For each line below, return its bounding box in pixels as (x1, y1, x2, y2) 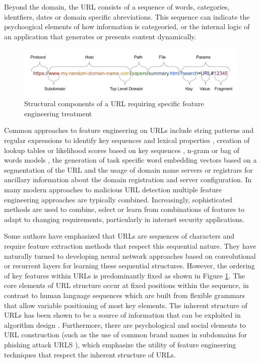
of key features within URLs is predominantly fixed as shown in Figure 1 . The (4, 270, 245, 280)
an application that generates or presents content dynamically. (4, 31, 197, 41)
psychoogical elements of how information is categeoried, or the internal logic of (4, 21, 250, 32)
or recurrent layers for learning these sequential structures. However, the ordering (4, 260, 255, 271)
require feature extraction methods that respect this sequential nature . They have (4, 241, 256, 251)
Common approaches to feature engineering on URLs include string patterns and (4, 125, 254, 135)
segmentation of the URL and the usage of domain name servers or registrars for (4, 164, 253, 175)
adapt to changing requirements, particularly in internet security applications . (4, 213, 244, 224)
